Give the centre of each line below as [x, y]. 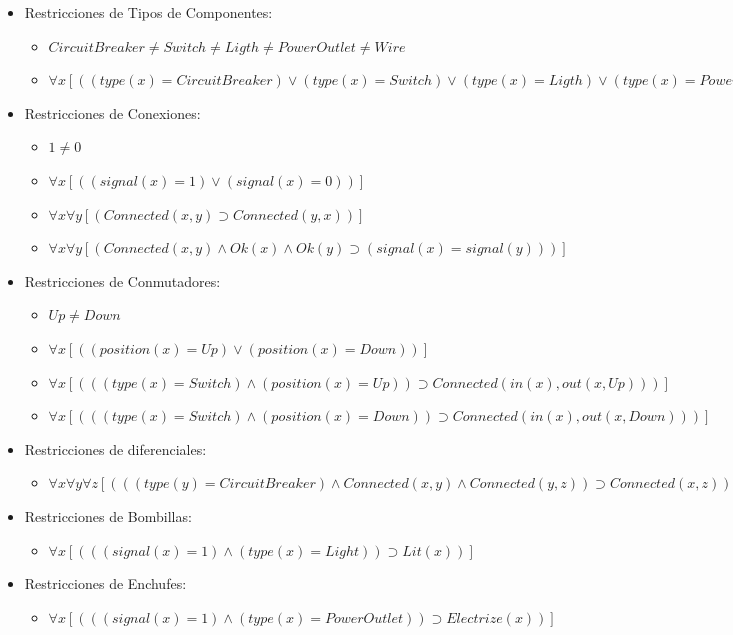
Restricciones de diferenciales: [115, 448]
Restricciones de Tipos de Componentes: [148, 12]
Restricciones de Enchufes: [105, 583]
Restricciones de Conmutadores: [122, 280]
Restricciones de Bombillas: [108, 515]
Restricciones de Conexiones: [112, 112]
